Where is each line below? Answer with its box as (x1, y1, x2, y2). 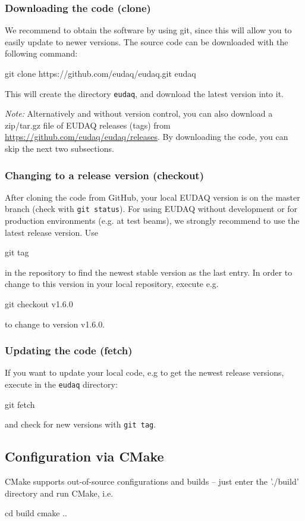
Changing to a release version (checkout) (5, 167, 204, 182)
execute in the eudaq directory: (5, 378, 118, 391)
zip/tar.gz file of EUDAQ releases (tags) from (5, 118, 171, 131)
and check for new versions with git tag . (5, 418, 156, 430)
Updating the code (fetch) (5, 343, 133, 358)
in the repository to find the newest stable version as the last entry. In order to (5, 266, 293, 278)
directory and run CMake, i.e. (5, 486, 114, 499)
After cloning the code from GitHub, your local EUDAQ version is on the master (5, 191, 300, 203)
